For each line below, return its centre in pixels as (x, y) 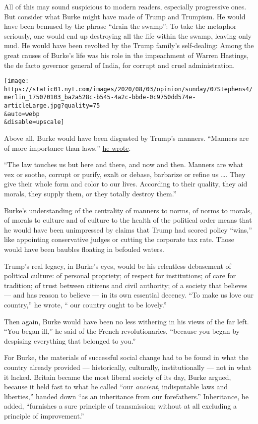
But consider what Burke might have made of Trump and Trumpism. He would (125, 16)
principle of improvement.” (44, 415)
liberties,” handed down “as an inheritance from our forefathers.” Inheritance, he (126, 396)
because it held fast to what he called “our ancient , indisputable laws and (116, 387)
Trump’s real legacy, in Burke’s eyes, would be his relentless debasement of (118, 266)
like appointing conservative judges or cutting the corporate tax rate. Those (119, 239)
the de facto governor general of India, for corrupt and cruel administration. (120, 65)
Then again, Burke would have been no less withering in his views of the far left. (127, 321)
